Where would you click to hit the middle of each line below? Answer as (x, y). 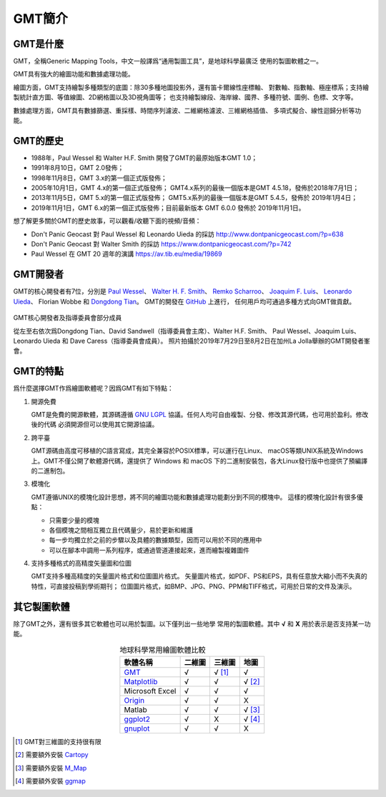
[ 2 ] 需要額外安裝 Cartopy (52, 755)
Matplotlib (141, 681)
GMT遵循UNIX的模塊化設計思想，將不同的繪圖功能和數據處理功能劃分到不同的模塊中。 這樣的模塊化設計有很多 (194, 497)
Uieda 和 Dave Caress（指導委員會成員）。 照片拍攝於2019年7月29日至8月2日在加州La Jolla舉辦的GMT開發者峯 (207, 341)
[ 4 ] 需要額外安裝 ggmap (50, 781)
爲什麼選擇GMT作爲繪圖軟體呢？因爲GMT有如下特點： (94, 389)
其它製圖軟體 (41, 607)
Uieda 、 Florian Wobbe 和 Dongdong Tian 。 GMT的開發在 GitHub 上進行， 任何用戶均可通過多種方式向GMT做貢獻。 (184, 301)
